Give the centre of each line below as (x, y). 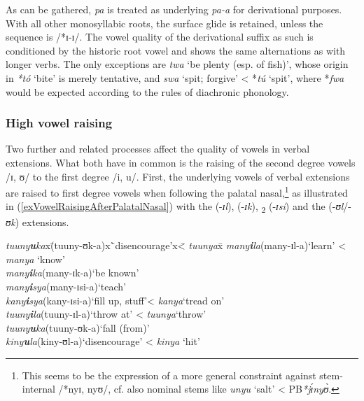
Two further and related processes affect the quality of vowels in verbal (158, 149)
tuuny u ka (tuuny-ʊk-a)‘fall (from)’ (78, 327)
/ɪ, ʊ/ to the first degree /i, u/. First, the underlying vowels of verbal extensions (178, 176)
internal (38, 389)
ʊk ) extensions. (37, 221)
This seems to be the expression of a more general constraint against (169, 375)
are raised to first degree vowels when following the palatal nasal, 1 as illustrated (177, 191)
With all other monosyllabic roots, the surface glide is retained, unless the (164, 23)
